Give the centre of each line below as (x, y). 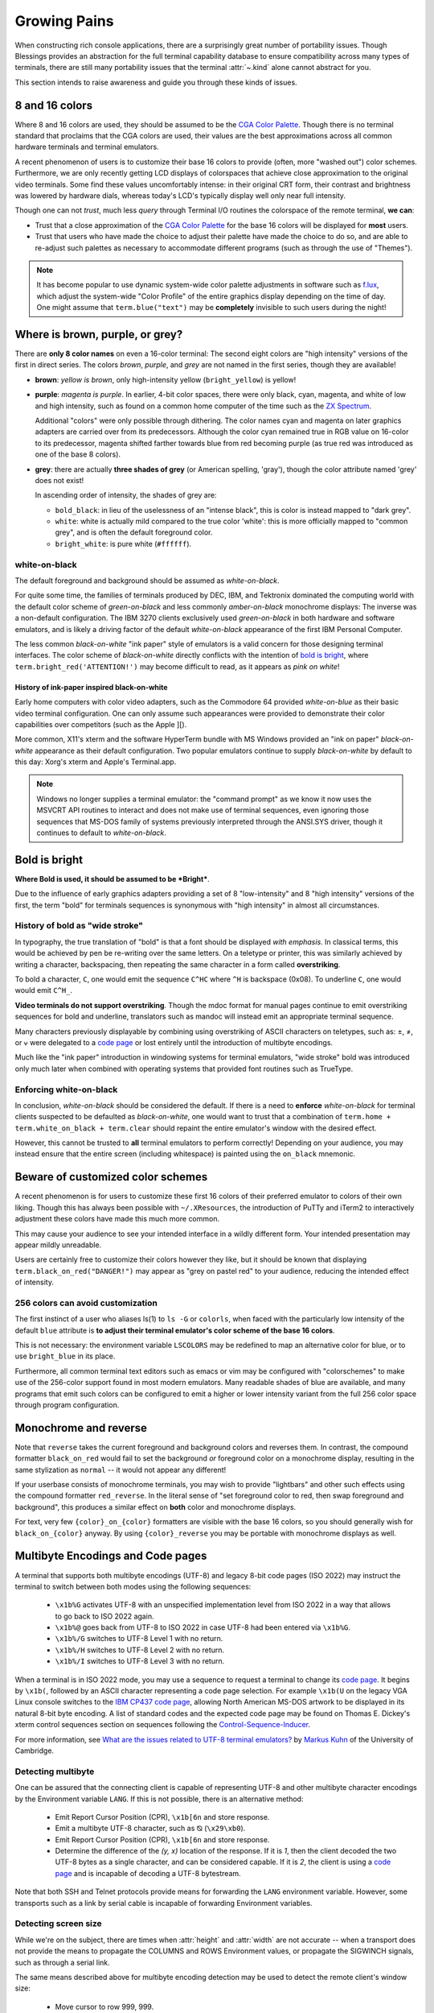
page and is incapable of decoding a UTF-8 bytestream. (148, 1873)
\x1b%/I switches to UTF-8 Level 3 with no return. (140, 1661)
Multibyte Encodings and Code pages (111, 1556)
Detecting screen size (58, 1924)
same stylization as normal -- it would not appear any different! (121, 1469)
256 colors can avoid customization (86, 1303)
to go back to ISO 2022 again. (104, 1616)
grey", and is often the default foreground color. (134, 532)
